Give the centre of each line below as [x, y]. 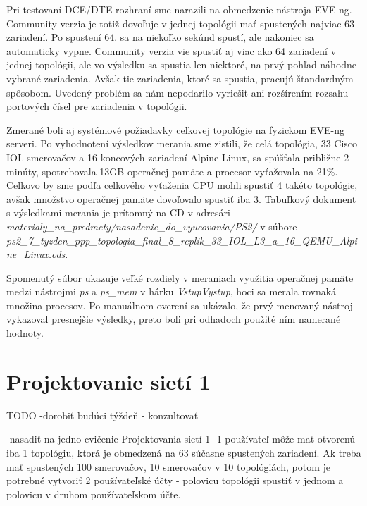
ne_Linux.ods [36, 254]
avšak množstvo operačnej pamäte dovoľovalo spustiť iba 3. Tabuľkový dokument [181, 198]
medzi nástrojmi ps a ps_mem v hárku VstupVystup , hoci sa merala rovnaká [172, 291]
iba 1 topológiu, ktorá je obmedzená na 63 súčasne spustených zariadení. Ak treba [184, 452]
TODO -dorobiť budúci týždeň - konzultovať [102, 415]
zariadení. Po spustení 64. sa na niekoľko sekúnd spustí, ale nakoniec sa [160, 37]
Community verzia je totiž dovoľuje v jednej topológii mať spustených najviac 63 [181, 23]
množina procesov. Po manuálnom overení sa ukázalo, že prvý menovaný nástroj [180, 305]
